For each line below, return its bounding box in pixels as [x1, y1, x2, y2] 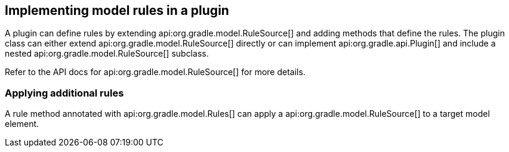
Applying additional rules [5, 86, 124, 99]
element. [5, 119, 39, 129]
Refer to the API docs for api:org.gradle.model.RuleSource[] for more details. [5, 67, 306, 77]
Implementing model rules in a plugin [5, 3, 229, 18]
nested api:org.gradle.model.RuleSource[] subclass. [5, 48, 209, 59]
